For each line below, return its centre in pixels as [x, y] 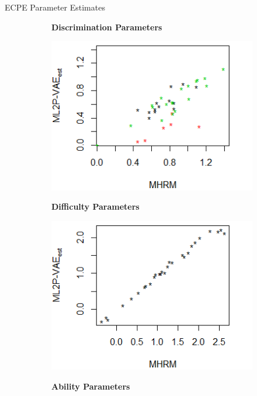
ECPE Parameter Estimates [55, 7]
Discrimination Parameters [107, 27]
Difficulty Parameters [95, 206]
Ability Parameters [91, 386]
